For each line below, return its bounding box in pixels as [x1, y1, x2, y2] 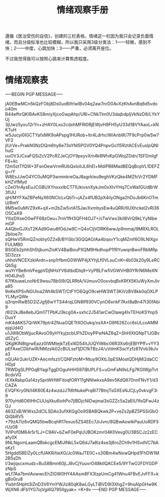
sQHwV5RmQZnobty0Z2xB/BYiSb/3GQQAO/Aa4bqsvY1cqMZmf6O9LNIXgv [5, 236, 159, 242]
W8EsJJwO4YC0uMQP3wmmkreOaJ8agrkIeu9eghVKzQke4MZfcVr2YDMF [5, 174, 158, 180]
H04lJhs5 [5, 273, 25, 279]
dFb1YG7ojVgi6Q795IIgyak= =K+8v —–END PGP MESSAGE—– [20, 487, 146, 493]
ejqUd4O [5, 325, 24, 331]
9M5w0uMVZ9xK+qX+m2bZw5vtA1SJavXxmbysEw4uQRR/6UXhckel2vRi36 [5, 205, 160, 211]
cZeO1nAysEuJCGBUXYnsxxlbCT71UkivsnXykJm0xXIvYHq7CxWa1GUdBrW [5, 184, 158, 190]
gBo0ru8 [5, 476, 23, 482]
